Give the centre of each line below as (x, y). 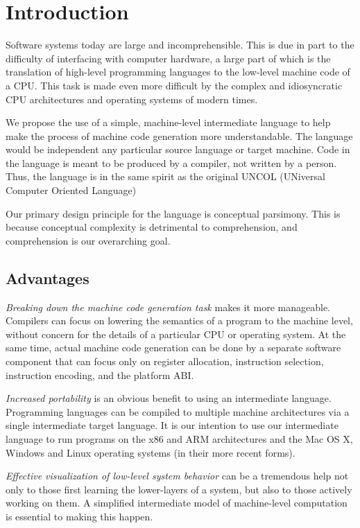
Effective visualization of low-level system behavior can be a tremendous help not (177, 476)
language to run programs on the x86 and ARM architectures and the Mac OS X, (179, 438)
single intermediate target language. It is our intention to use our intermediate (172, 425)
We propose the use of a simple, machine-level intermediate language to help (168, 122)
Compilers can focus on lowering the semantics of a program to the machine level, (179, 320)
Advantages (48, 278)
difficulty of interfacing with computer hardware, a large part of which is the (168, 58)
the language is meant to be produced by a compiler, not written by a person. (171, 162)
